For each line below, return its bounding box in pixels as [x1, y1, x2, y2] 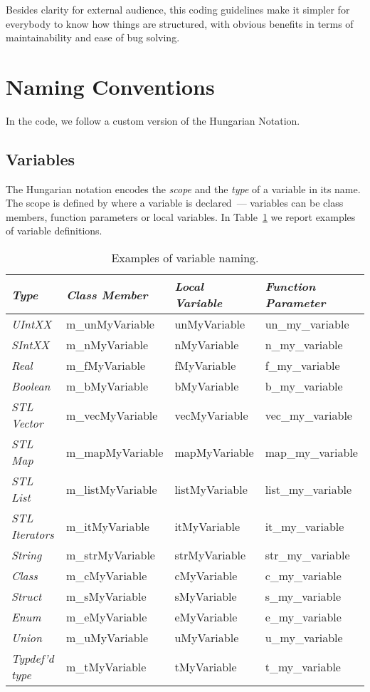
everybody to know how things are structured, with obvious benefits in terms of [6, 16, 354, 31]
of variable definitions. [6, 223, 102, 238]
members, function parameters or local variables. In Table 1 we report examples [6, 209, 356, 224]
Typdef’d [11, 650, 54, 667]
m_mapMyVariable [65, 443, 164, 460]
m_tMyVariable [65, 658, 147, 675]
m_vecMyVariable [65, 406, 158, 423]
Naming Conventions [6, 71, 215, 100]
